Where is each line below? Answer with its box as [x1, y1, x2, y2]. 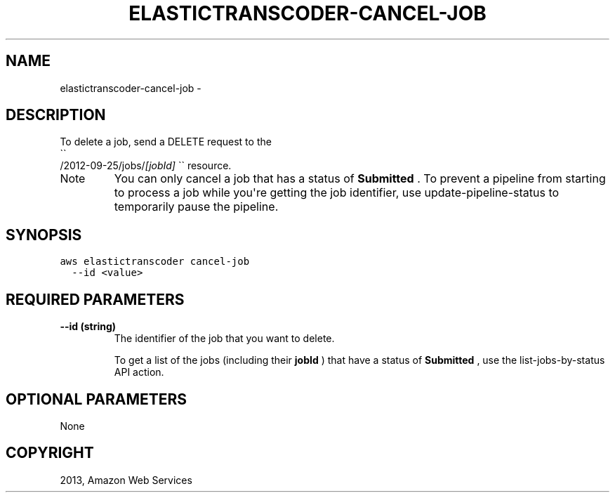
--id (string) [60, 320, 117, 333]
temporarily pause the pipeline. [114, 199, 279, 214]
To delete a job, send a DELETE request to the [60, 136, 272, 148]
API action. [114, 366, 164, 379]
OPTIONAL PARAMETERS [6, 390, 187, 408]
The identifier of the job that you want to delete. [114, 332, 335, 345]
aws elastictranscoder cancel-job [60, 256, 250, 268]
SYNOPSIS [6, 225, 82, 244]
